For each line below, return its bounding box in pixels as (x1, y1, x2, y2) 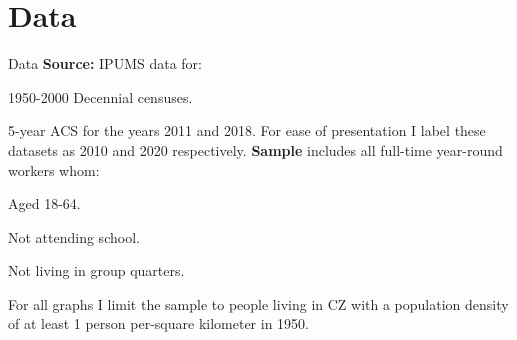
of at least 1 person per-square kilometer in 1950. (8, 313, 309, 334)
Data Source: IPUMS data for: (8, 53, 202, 74)
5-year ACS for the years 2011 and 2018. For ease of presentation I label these (8, 120, 486, 141)
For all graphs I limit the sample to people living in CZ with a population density (8, 293, 509, 314)
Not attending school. (8, 226, 140, 247)
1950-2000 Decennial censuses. (8, 86, 193, 107)
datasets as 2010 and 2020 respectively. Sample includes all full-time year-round (8, 139, 503, 160)
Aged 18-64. (8, 193, 81, 214)
